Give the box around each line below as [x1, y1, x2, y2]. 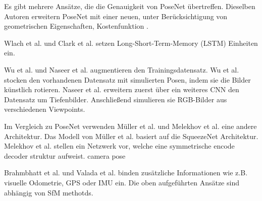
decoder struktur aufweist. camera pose [4, 150, 126, 161]
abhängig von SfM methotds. [4, 187, 93, 197]
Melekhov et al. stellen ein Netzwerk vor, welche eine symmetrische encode [4, 141, 235, 151]
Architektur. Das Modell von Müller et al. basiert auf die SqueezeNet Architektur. [4, 130, 258, 141]
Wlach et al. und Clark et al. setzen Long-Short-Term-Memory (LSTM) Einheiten [4, 37, 258, 48]
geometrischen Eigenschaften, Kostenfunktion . [4, 21, 148, 31]
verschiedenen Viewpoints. [4, 104, 85, 114]
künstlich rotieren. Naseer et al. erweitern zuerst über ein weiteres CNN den [4, 84, 239, 95]
